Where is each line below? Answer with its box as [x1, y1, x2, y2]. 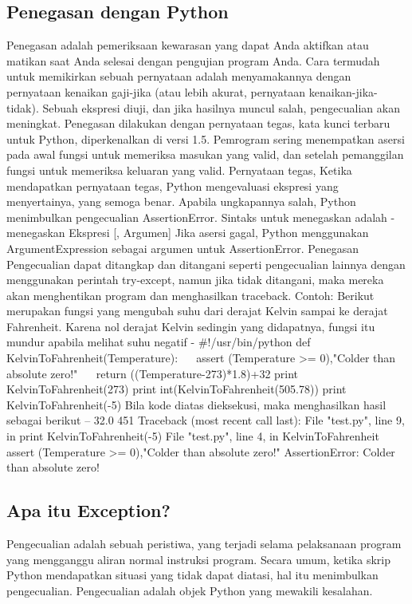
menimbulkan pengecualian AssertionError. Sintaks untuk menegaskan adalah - [6, 208, 395, 225]
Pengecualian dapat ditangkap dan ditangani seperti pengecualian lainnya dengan [6, 255, 406, 272]
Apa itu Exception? [6, 498, 171, 523]
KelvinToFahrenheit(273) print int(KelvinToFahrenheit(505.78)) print [6, 381, 347, 397]
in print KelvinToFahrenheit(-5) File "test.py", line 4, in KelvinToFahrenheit [6, 428, 379, 444]
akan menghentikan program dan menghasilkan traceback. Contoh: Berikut [6, 286, 375, 303]
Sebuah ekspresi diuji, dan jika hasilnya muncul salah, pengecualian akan [42, 99, 400, 116]
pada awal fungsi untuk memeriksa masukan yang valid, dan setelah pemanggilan [6, 146, 404, 163]
